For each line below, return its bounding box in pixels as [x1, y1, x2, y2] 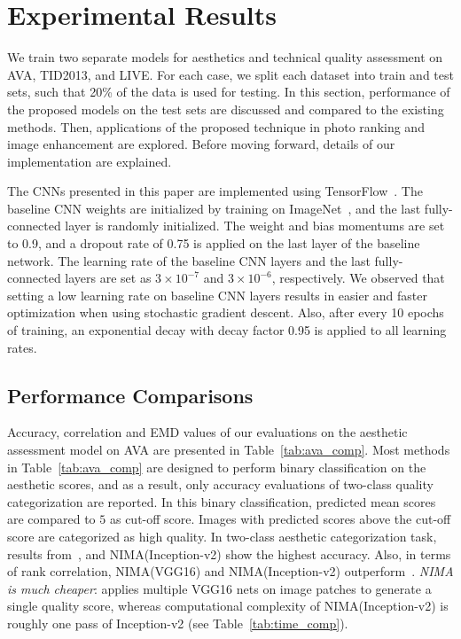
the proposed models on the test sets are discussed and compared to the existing [7, 99, 444, 118]
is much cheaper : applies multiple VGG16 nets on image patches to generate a [7, 579, 432, 597]
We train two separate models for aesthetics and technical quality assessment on [7, 48, 443, 66]
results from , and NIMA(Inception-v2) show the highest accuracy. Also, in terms [7, 544, 451, 563]
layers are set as [65, 269, 152, 287]
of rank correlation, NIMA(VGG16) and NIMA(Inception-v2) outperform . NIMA [7, 562, 454, 581]
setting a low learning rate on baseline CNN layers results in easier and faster [7, 285, 428, 304]
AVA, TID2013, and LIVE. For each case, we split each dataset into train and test [7, 65, 454, 83]
